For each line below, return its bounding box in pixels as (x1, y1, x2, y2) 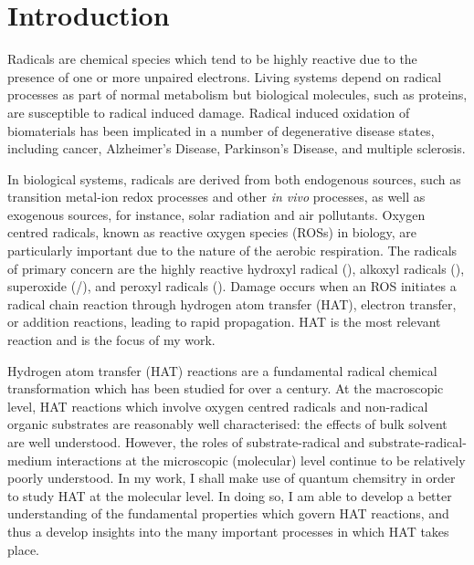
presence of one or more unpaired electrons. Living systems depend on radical (7, 67, 442, 86)
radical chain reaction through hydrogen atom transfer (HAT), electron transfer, (7, 294, 457, 313)
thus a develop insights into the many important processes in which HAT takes (7, 521, 449, 540)
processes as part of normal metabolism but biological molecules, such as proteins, (7, 85, 468, 104)
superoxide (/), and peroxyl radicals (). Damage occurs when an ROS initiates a (7, 277, 457, 296)
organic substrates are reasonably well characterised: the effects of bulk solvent (7, 414, 448, 434)
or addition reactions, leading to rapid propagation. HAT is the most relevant (7, 312, 441, 331)
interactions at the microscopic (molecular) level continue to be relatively (56, 450, 466, 469)
